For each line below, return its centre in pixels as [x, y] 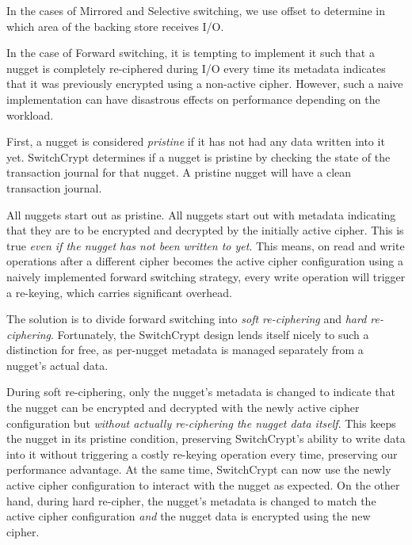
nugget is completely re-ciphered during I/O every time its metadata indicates [196, 68]
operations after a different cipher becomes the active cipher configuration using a [205, 261]
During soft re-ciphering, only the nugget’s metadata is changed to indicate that [201, 392]
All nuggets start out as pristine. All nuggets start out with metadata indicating [201, 214]
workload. [30, 114]
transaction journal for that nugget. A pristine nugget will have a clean [179, 172]
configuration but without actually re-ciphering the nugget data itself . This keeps [201, 423]
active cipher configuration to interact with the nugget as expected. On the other [203, 485]
